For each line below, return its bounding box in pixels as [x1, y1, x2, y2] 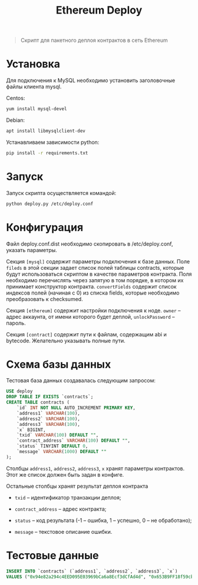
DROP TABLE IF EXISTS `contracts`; [6, 394, 94, 400]
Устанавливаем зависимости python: [6, 138, 100, 146]
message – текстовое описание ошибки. [14, 528, 113, 535]
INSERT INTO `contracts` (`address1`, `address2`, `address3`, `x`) [6, 568, 178, 574]
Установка [6, 57, 61, 71]
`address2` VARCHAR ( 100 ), [16, 416, 81, 422]
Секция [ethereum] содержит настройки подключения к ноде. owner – [6, 307, 181, 314]
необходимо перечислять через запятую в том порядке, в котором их [6, 276, 184, 283]
